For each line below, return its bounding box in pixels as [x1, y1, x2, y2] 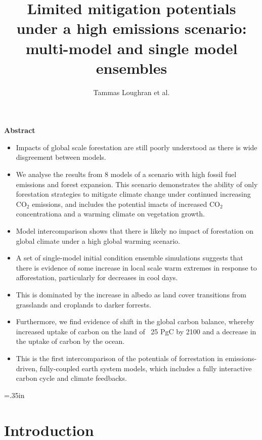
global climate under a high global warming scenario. [16, 235, 180, 246]
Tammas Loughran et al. [93, 86, 170, 97]
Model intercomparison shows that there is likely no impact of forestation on [16, 226, 253, 236]
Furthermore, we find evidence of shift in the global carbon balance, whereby [16, 316, 254, 327]
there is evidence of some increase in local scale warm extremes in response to [16, 262, 257, 273]
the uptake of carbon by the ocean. [16, 336, 125, 346]
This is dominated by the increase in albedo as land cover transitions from [16, 289, 247, 299]
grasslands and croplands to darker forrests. [16, 299, 151, 310]
